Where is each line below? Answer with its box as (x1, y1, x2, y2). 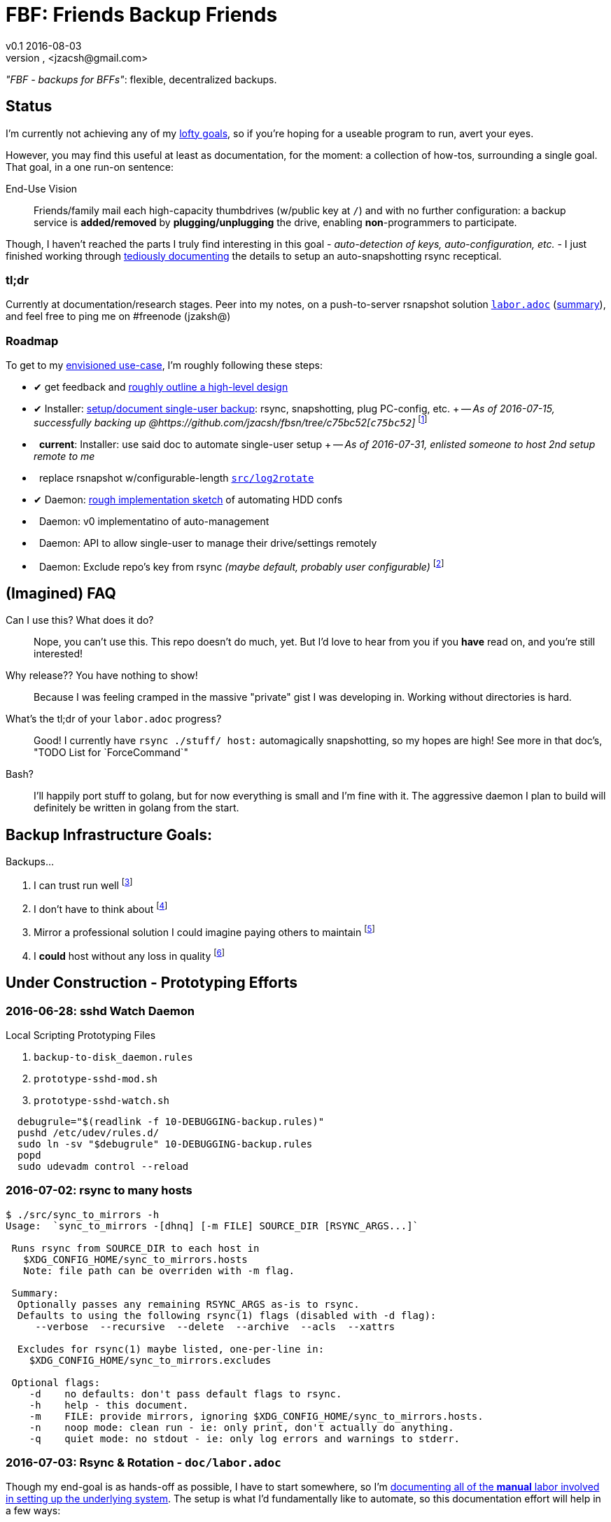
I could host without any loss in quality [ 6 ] (34, 948, 225, 962)
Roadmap (6, 333, 59, 348)
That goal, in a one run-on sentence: (6, 160, 174, 173)
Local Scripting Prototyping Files (6, 1028, 156, 1041)
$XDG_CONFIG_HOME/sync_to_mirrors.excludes (29, 1354, 272, 1366)
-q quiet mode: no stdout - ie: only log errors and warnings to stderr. (29, 1432, 461, 1444)
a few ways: (6, 1504, 61, 1517)
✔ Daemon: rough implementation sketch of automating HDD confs (34, 493, 343, 505)
